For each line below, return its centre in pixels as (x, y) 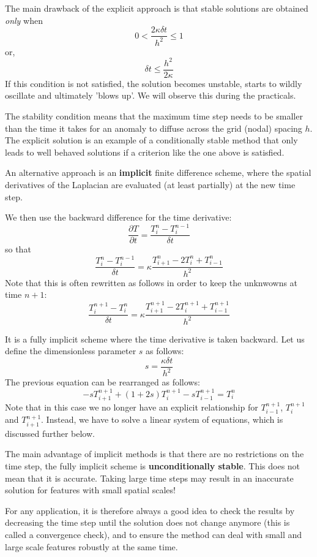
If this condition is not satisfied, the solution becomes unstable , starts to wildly (154, 83)
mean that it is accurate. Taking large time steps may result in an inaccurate (149, 478)
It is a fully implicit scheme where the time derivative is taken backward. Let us (155, 339)
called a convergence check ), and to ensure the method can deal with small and (154, 534)
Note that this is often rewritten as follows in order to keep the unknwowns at (151, 282)
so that (18, 249)
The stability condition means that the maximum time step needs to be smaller (154, 116)
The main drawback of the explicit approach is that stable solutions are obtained (157, 8)
